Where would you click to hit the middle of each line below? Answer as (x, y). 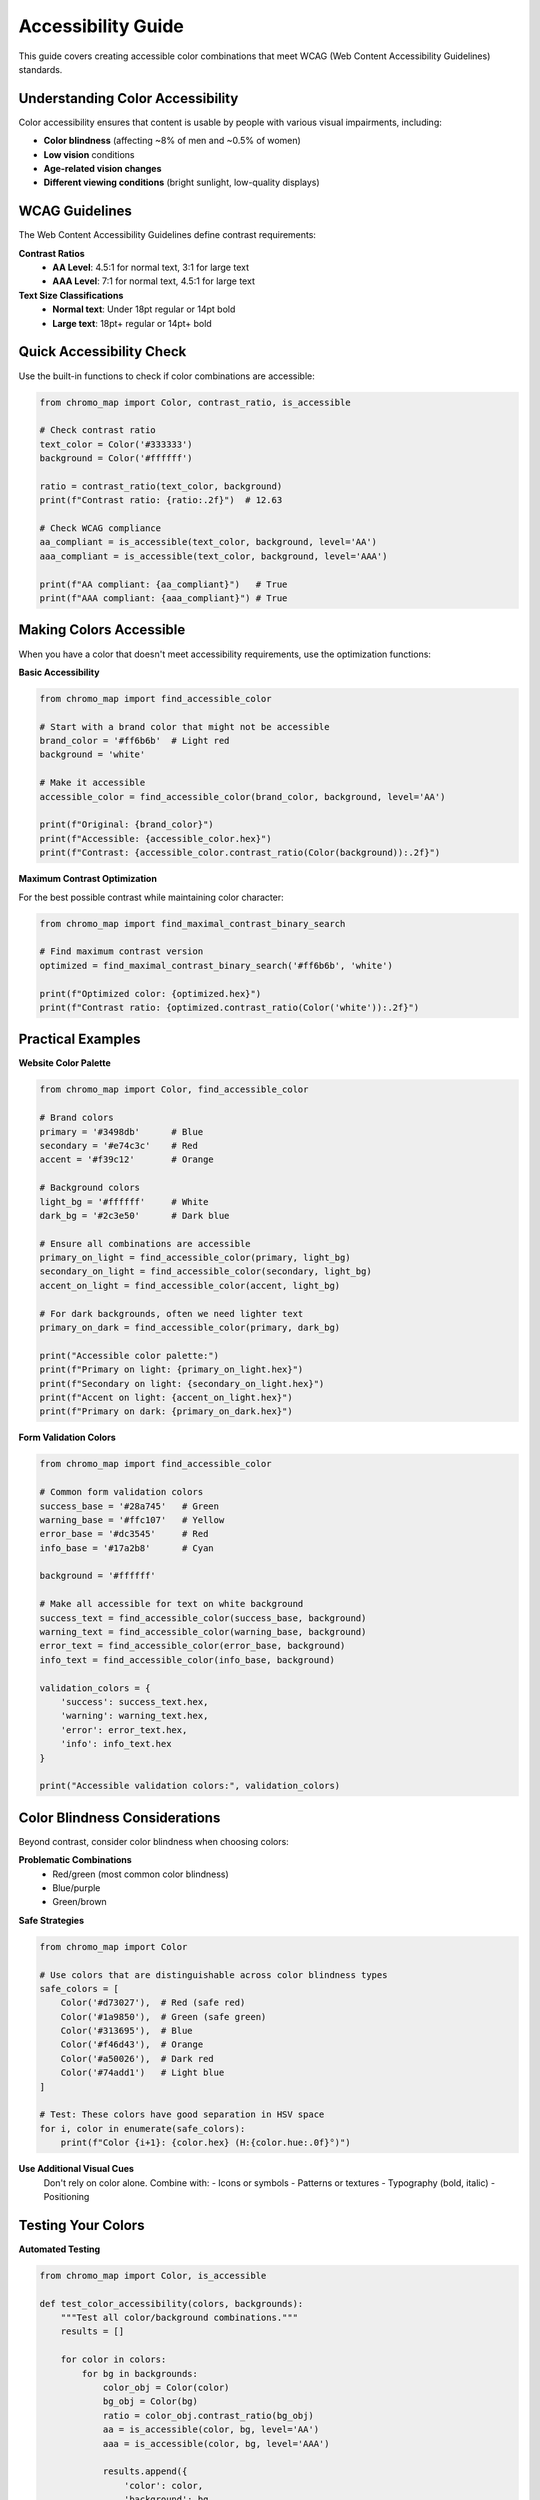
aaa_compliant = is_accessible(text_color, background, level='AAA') (213, 556)
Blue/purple (76, 1887)
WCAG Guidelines (75, 211)
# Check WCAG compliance (100, 528)
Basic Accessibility (59, 672)
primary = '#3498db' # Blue (121, 1131)
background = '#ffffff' (98, 1576)
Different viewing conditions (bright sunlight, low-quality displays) (181, 182)
